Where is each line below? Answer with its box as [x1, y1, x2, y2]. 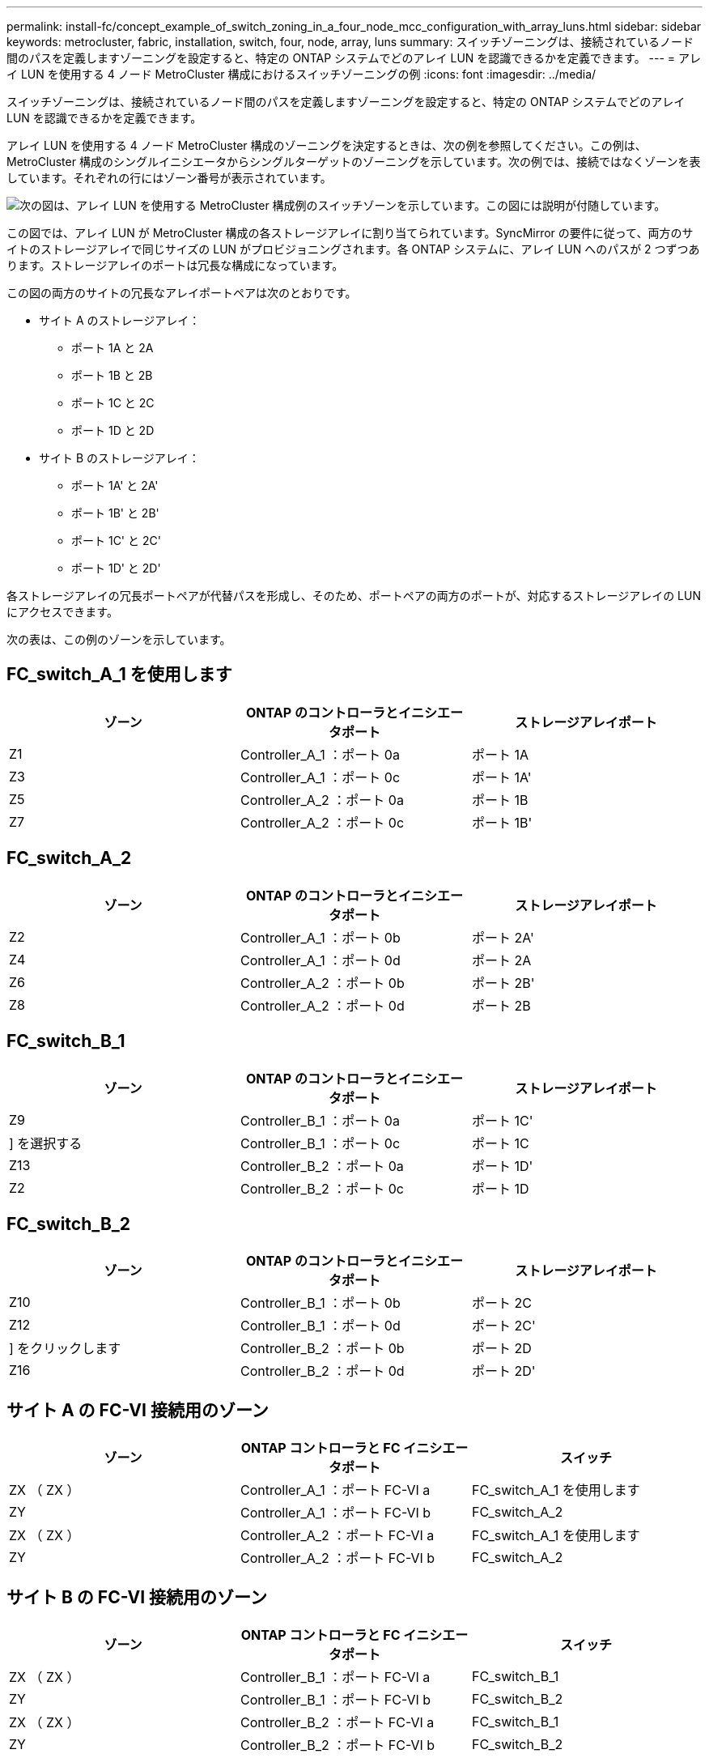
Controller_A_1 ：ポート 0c [240, 768, 401, 785]
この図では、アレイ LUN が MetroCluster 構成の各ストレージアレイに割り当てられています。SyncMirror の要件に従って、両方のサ [6, 226, 694, 240]
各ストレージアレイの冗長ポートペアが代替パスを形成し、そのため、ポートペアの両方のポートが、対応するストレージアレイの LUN [6, 589, 701, 602]
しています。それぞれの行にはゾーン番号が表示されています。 [6, 171, 332, 185]
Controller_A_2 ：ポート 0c [240, 814, 405, 831]
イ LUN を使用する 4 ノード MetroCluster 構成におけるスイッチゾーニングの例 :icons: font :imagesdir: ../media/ [6, 67, 596, 81]
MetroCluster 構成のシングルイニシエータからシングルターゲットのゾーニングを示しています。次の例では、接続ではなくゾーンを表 [6, 155, 701, 168]
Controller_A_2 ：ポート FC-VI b [240, 1550, 435, 1567]
